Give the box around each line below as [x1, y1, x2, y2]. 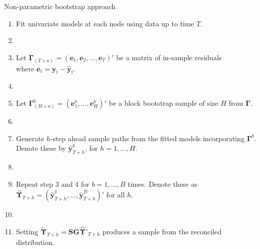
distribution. [16, 236, 55, 247]
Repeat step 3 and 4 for [16, 178, 90, 189]
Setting [16, 226, 38, 237]
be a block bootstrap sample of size [109, 98, 219, 108]
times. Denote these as [127, 178, 198, 189]
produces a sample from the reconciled [102, 226, 222, 237]
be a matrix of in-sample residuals [116, 52, 222, 62]
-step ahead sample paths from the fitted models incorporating [50, 133, 245, 143]
